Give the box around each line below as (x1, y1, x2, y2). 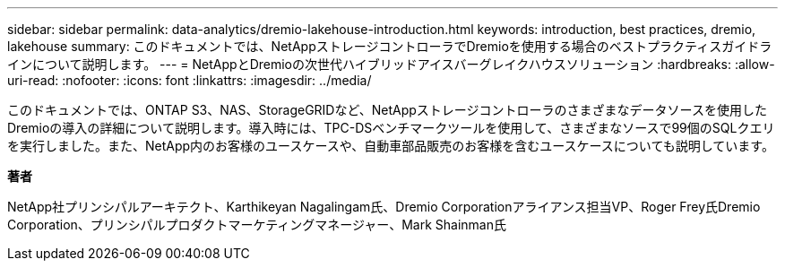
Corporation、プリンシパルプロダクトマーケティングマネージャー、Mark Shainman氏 (7, 217, 506, 232)
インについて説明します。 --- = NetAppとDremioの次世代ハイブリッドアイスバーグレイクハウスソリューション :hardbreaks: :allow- (7, 56, 775, 72)
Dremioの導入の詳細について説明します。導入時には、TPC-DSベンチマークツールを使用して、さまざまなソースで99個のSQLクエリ (7, 120, 775, 135)
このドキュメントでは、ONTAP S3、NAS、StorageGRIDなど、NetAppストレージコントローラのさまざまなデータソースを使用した (7, 102, 767, 117)
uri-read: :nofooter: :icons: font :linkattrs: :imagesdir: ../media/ (7, 73, 372, 88)
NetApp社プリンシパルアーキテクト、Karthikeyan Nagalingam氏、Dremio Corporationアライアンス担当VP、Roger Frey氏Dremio (7, 199, 761, 214)
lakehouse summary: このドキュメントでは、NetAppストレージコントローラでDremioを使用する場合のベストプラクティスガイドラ (7, 39, 772, 54)
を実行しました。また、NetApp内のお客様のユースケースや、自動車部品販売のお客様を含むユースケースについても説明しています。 (7, 138, 774, 153)
